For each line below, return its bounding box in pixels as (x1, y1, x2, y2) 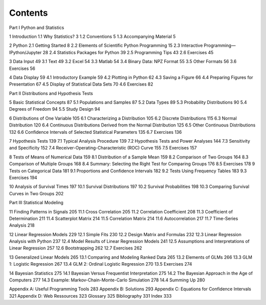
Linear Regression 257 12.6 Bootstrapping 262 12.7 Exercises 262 (9, 245, 142, 251)
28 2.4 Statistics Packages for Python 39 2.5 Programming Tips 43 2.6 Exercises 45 (42, 49, 214, 55)
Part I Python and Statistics (9, 25, 64, 30)
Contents (9, 7, 48, 18)
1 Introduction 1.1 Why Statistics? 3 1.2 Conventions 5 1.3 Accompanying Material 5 (9, 33, 176, 39)
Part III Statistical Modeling (9, 200, 64, 206)
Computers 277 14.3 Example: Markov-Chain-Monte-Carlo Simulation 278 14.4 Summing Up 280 (9, 277, 205, 283)
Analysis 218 (9, 222, 35, 228)
